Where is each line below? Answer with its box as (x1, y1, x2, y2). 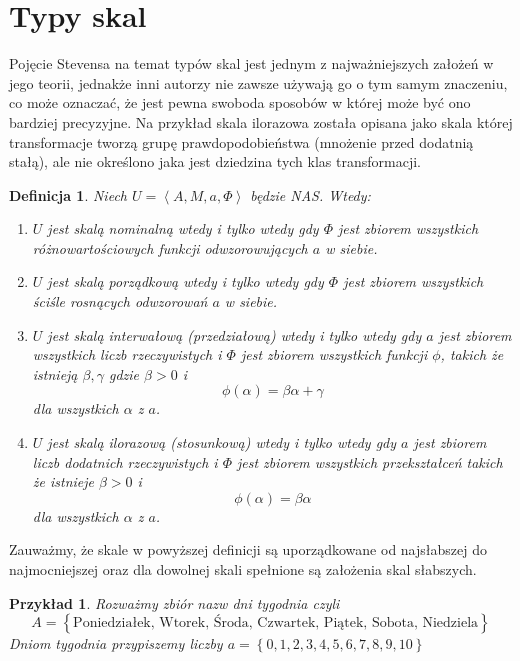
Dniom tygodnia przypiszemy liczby (9, 633, 223, 654)
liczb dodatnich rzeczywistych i (32, 451, 218, 472)
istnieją (32, 363, 78, 384)
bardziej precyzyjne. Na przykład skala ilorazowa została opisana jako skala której (9, 111, 513, 132)
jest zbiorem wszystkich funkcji (240, 344, 428, 365)
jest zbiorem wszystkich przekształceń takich (236, 451, 503, 472)
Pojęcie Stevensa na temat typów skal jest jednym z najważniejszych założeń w (9, 53, 494, 74)
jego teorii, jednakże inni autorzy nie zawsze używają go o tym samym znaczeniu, (9, 72, 508, 93)
